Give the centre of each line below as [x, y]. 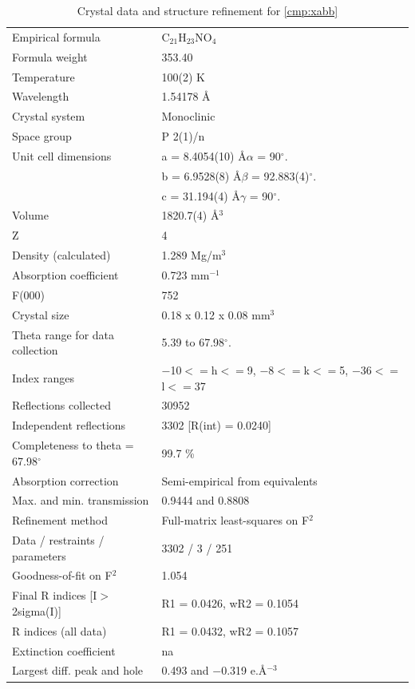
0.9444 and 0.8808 [206, 500]
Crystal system [49, 116]
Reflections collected [61, 405]
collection [35, 350]
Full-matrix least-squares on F [235, 520]
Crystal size [41, 314]
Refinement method [60, 520]
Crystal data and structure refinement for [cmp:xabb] [207, 10]
